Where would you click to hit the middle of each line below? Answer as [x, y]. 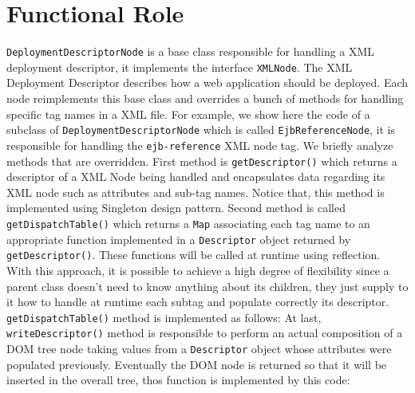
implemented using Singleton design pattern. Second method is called [176, 208]
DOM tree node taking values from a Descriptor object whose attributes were [199, 349]
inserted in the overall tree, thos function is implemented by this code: [178, 380]
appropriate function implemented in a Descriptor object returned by [179, 239]
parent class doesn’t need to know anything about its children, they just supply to [207, 286]
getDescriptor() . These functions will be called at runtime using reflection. [194, 255]
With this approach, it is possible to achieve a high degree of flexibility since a [198, 270]
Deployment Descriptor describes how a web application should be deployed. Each [207, 83]
